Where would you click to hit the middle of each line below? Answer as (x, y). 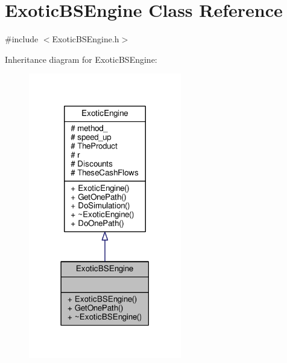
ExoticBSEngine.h (86, 39)
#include (22, 39)
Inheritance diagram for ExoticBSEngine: (81, 59)
